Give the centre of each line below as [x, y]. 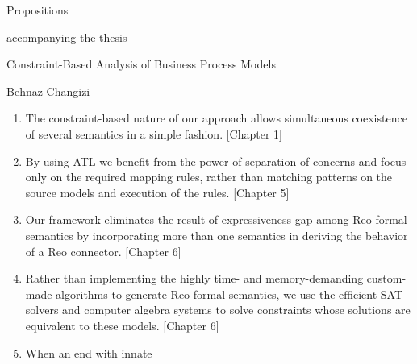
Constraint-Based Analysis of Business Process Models [141, 64]
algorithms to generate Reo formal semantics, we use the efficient [217, 294]
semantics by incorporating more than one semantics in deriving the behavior [217, 235]
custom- [386, 278]
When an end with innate [89, 352]
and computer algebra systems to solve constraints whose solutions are [236, 310]
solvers [42, 310]
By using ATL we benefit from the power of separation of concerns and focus [216, 161]
